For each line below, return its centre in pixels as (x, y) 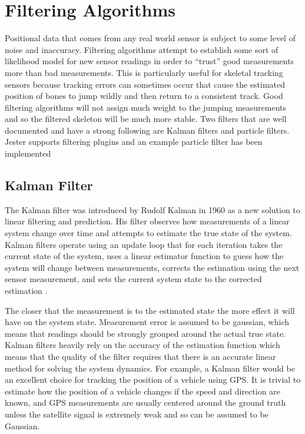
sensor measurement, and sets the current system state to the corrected (133, 279)
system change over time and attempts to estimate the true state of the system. (148, 233)
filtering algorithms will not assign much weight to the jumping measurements (146, 107)
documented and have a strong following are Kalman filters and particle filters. (147, 130)
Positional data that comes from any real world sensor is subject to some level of (150, 38)
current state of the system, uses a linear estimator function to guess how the (144, 256)
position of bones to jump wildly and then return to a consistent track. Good (144, 96)
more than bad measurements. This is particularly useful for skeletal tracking (144, 72)
